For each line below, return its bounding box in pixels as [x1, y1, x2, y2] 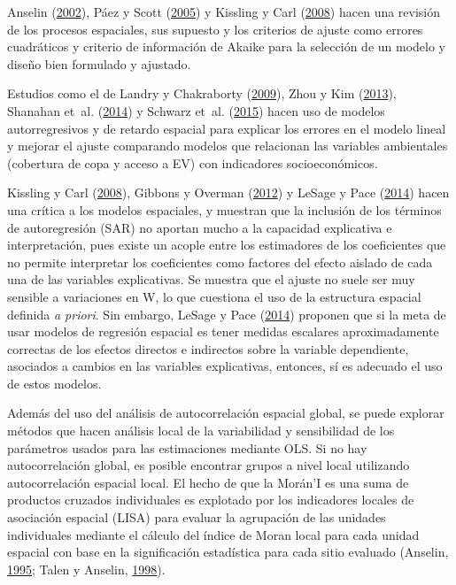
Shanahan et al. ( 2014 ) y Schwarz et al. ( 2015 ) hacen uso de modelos [7, 101, 385, 119]
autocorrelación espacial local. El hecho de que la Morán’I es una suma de [7, 473, 409, 491]
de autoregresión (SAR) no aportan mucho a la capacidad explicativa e [7, 218, 392, 236]
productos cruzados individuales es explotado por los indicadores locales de [7, 490, 414, 509]
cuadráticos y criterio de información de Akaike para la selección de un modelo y [7, 37, 445, 56]
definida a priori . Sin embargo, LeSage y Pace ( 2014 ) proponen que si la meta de [7, 304, 446, 323]
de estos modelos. [7, 373, 102, 392]
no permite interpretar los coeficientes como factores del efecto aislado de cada [7, 252, 433, 271]
